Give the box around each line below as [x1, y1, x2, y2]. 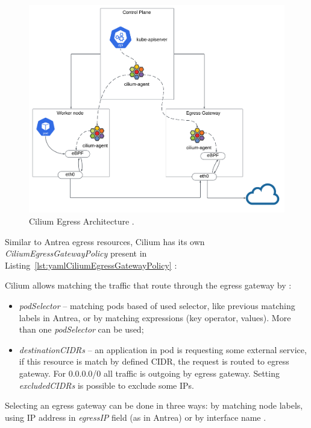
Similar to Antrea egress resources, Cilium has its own [5, 235, 205, 248]
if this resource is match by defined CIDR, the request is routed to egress [19, 355, 289, 368]
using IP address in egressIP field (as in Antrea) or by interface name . [5, 410, 266, 423]
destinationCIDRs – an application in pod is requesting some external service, [19, 343, 307, 356]
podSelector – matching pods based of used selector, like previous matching [19, 299, 295, 311]
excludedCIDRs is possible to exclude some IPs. [19, 378, 194, 391]
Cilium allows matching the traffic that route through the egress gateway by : [5, 279, 292, 292]
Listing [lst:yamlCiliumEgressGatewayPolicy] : [5, 258, 177, 271]
